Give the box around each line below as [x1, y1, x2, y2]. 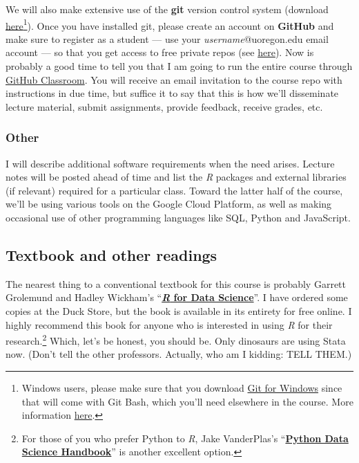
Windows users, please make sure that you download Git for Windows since [21, 381, 342, 395]
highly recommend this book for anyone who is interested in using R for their [6, 317, 333, 332]
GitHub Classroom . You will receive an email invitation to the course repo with [6, 72, 342, 87]
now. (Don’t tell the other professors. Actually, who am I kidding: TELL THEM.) [6, 347, 352, 361]
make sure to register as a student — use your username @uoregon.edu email [6, 31, 329, 46]
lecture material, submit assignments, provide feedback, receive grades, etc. [6, 99, 323, 114]
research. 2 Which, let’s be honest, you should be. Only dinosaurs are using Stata [6, 332, 346, 347]
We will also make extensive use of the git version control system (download [6, 2, 329, 16]
